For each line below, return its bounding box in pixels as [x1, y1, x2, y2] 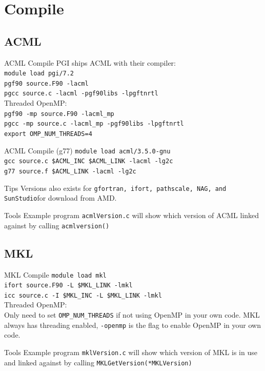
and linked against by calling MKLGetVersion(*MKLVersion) [4, 357, 192, 367]
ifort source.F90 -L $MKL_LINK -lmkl [4, 282, 133, 289]
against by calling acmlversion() [4, 220, 110, 230]
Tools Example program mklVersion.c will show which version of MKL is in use [4, 346, 257, 357]
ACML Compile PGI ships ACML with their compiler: [4, 57, 176, 68]
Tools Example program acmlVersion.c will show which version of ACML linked [4, 209, 259, 220]
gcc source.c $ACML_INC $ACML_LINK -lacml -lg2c [4, 158, 173, 165]
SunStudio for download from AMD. [4, 192, 117, 203]
